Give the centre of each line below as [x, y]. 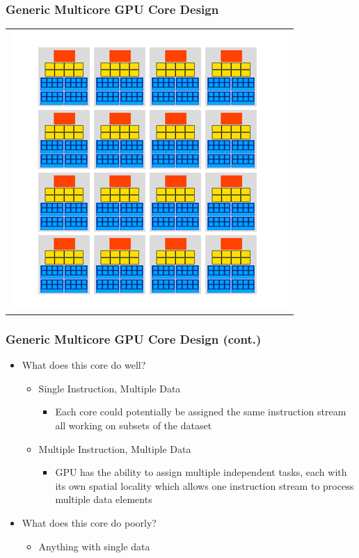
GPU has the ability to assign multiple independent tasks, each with [201, 472]
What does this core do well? [84, 365]
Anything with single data [94, 546]
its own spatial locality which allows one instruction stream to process [205, 485]
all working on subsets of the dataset [134, 425]
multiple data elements [104, 499]
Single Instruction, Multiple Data [110, 388]
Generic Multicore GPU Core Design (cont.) [134, 338]
